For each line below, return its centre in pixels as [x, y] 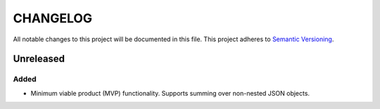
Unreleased [39, 59]
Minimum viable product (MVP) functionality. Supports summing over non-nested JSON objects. [170, 93]
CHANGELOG [53, 18]
